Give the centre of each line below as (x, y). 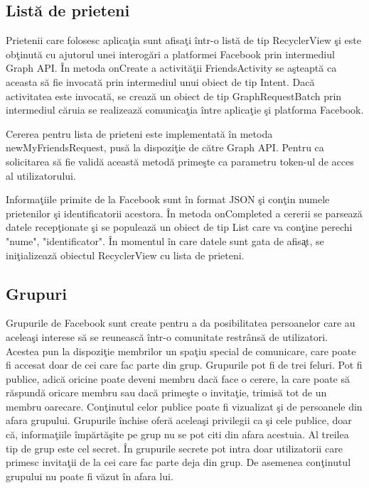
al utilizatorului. (41, 175)
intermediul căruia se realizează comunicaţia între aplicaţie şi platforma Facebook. (185, 110)
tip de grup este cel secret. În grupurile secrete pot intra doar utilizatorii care (174, 448)
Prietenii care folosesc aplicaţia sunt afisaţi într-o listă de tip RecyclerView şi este (183, 40)
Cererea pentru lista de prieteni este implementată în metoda (139, 133)
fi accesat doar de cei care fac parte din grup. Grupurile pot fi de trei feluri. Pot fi (184, 365)
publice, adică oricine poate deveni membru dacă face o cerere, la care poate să (178, 378)
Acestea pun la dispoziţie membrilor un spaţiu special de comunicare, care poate (181, 351)
